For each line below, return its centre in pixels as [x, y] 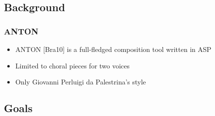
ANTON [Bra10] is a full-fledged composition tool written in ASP [113, 49]
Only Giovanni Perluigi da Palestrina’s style [81, 82]
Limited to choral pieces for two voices [73, 65]
